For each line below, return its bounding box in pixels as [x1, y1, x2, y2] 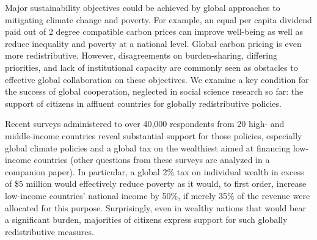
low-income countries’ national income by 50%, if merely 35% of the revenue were [5, 189, 310, 202]
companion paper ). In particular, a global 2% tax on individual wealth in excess [5, 165, 304, 178]
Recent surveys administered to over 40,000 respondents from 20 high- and [5, 117, 285, 130]
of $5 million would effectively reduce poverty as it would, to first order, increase [5, 177, 307, 190]
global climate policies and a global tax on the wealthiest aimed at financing [5, 141, 291, 154]
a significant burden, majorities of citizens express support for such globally [5, 213, 288, 226]
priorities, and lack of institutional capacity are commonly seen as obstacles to [5, 60, 298, 73]
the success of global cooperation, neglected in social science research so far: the [5, 85, 304, 98]
